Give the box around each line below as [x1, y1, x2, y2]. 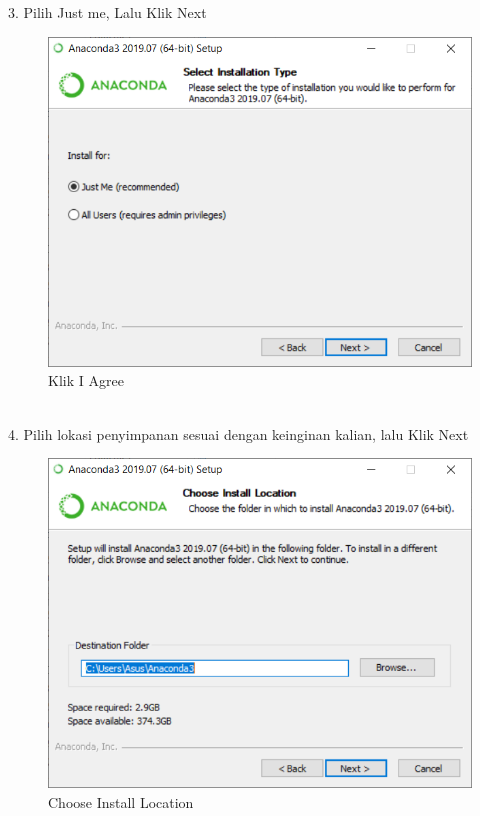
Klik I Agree [48, 370, 124, 391]
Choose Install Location [48, 791, 194, 812]
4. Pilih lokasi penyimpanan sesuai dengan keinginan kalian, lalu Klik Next [8, 423, 469, 444]
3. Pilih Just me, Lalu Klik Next [8, 2, 207, 23]
